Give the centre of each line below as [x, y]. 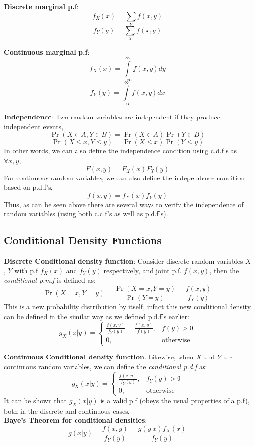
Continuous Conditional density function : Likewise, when [99, 357]
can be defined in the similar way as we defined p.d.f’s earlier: [97, 316]
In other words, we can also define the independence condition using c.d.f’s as [120, 151]
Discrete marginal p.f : [41, 6]
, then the [224, 270]
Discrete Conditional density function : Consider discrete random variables [124, 261]
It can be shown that [36, 400]
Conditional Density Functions [83, 240]
